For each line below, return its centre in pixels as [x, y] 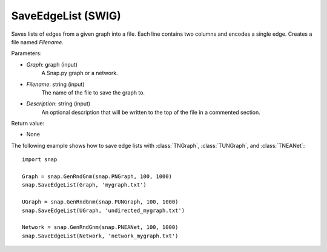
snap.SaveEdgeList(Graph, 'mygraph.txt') [84, 185]
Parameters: [26, 53]
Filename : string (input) [55, 84]
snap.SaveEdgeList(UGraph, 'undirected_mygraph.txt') [103, 210]
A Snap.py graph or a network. [80, 73]
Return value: [28, 124]
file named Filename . [37, 42]
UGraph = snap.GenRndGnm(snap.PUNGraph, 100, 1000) [100, 202]
